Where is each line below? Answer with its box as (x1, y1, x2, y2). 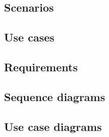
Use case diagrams (4, 118, 102, 134)
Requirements (4, 59, 78, 74)
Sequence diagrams (4, 88, 105, 104)
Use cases (4, 29, 54, 45)
